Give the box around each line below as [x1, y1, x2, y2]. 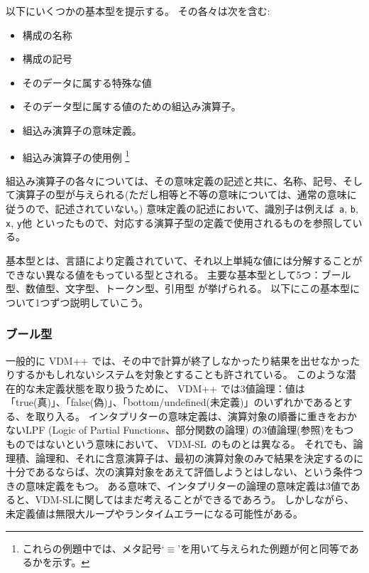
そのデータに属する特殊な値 [22, 75, 152, 90]
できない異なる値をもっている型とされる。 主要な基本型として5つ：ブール [6, 267, 351, 282]
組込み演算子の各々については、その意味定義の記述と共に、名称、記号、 [6, 173, 343, 188]
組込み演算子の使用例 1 [22, 147, 130, 164]
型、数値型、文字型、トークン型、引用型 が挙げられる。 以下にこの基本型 [6, 281, 351, 296]
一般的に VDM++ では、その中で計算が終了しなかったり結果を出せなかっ [6, 353, 351, 368]
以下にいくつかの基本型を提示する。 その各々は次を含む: [6, 4, 270, 18]
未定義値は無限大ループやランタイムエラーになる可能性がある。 [6, 506, 303, 521]
